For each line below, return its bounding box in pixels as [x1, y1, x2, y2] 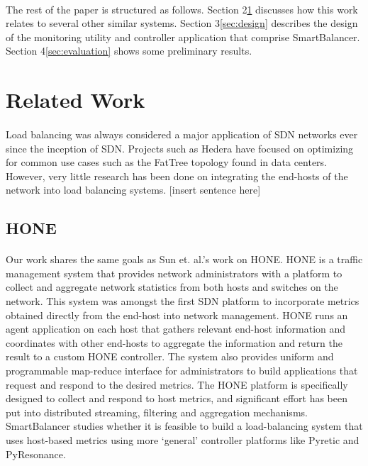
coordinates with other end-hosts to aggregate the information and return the [6, 335, 342, 350]
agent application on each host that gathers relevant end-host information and [6, 321, 346, 336]
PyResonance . [6, 446, 66, 461]
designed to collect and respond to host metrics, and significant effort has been [6, 391, 348, 406]
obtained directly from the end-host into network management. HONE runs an [6, 307, 348, 322]
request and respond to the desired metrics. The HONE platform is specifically [6, 377, 348, 392]
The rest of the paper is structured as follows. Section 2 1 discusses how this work [6, 1, 358, 16]
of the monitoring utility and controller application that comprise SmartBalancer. [6, 29, 360, 44]
